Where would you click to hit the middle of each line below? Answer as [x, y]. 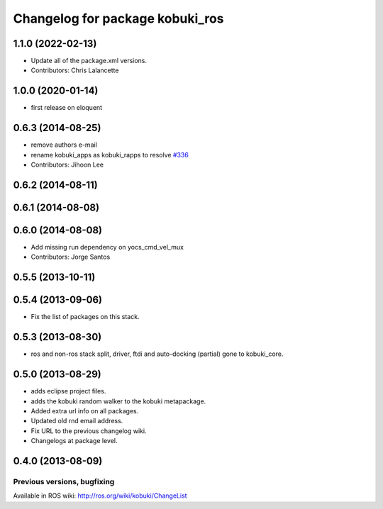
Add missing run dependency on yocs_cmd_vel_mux [107, 247]
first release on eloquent [67, 108]
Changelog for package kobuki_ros [118, 18]
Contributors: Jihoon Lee [67, 165]
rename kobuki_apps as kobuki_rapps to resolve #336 [110, 155]
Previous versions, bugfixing [64, 481]
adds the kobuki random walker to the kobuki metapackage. [118, 401]
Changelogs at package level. [74, 441]
